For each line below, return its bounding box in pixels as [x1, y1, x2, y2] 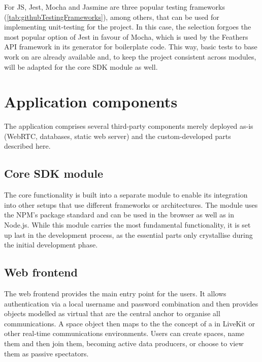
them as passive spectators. [4, 348, 89, 358]
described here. [4, 141, 51, 151]
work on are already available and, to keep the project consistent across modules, [4, 51, 256, 62]
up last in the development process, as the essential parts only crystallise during [4, 229, 253, 240]
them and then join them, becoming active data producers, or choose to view [4, 338, 244, 348]
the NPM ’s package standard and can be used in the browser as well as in [4, 209, 235, 220]
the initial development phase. [4, 239, 98, 250]
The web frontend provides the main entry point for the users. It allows [4, 288, 226, 299]
